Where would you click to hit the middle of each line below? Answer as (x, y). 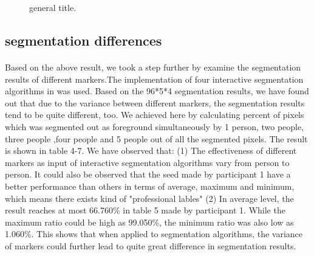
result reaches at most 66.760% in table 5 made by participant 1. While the (145, 210)
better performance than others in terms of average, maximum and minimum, (150, 186)
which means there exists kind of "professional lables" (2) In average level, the (149, 198)
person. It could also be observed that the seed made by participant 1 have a (148, 174)
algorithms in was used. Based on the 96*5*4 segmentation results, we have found (157, 91)
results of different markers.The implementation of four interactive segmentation (154, 79)
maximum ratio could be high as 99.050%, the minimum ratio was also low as (149, 222)
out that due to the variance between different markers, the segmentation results (155, 102)
